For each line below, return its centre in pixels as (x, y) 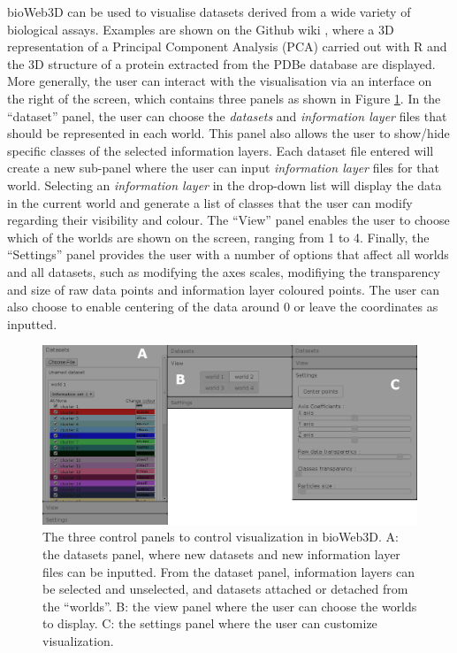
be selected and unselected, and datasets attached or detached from (225, 589)
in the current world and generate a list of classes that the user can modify (210, 202)
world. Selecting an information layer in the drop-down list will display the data (225, 184)
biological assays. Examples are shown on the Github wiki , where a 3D (201, 29)
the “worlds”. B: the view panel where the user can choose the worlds (230, 606)
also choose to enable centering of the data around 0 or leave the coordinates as (223, 307)
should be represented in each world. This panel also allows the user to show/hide (228, 133)
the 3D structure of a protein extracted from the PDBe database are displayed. (221, 63)
